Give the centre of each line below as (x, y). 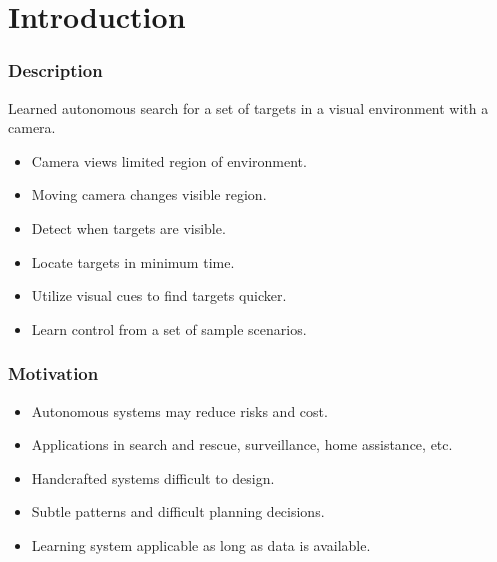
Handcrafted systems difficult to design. (153, 477)
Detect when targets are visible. (128, 227)
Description (55, 70)
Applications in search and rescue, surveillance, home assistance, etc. (242, 444)
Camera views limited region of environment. (169, 160)
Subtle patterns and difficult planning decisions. (178, 511)
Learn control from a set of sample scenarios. (169, 328)
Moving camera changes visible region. (149, 194)
